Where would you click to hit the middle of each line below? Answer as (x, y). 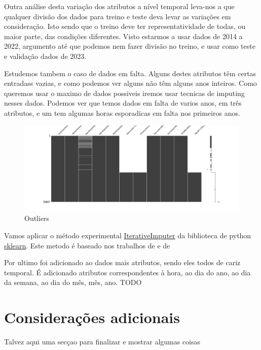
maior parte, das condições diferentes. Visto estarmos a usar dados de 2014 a (123, 36)
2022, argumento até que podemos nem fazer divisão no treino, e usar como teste (130, 46)
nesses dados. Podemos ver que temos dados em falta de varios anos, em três (123, 103)
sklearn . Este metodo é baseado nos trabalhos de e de (87, 245)
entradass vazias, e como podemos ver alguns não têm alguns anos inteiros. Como (130, 83)
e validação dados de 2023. (45, 56)
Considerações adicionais (92, 317)
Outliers (37, 218)
